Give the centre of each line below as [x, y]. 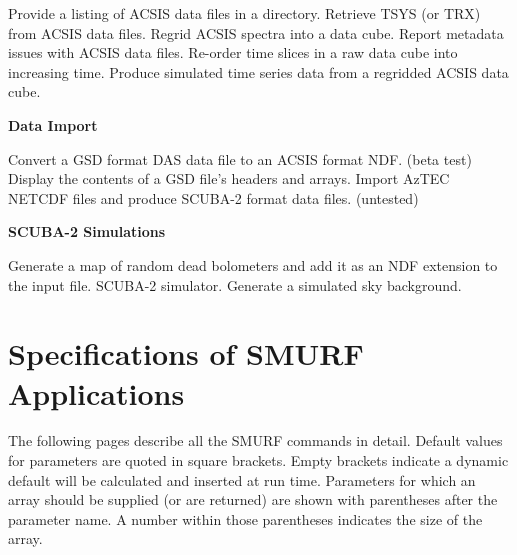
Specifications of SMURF [186, 353]
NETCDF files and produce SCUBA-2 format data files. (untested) [213, 197]
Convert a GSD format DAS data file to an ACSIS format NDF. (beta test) [240, 158]
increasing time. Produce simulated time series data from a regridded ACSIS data [258, 71]
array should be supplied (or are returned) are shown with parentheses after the [253, 499]
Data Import [53, 124]
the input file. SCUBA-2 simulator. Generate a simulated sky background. [235, 284]
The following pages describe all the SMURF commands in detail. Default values [255, 440]
